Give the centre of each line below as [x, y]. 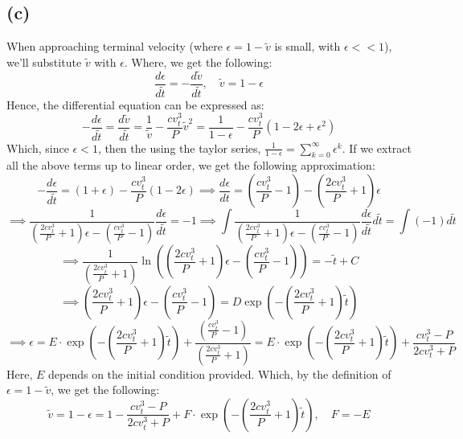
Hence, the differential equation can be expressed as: [135, 104]
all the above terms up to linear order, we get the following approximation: [191, 165]
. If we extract [377, 148]
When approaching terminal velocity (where [115, 46]
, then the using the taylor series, [179, 148]
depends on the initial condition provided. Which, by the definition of [219, 373]
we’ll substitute [44, 62]
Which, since [38, 148]
